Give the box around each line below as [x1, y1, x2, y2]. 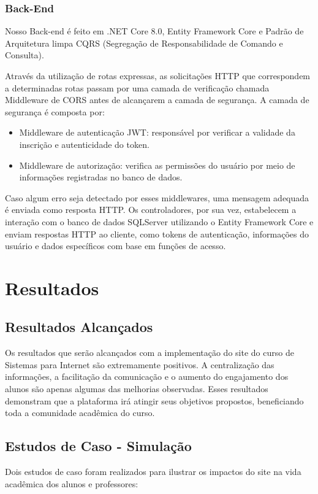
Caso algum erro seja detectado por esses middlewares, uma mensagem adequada [5, 191, 309, 204]
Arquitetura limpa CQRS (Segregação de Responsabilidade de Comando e [5, 36, 283, 49]
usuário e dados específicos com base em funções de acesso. [5, 239, 226, 252]
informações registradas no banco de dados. [19, 171, 183, 183]
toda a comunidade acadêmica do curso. [5, 406, 155, 419]
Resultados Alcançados [5, 317, 153, 336]
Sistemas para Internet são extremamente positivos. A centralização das [5, 358, 274, 371]
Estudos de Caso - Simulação [5, 436, 192, 455]
